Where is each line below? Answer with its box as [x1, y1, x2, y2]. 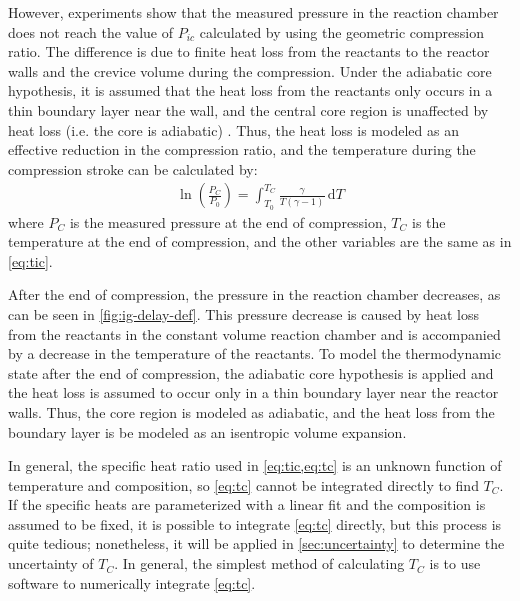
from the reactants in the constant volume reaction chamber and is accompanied [8, 323, 501, 344]
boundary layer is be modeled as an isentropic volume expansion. [8, 421, 407, 442]
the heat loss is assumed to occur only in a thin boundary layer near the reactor [8, 382, 499, 403]
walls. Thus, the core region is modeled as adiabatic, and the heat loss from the [8, 401, 495, 422]
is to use [429, 553, 481, 574]
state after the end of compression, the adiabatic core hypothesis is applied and [8, 362, 494, 383]
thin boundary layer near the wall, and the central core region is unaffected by [8, 99, 489, 120]
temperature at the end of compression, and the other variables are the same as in [8, 231, 512, 252]
